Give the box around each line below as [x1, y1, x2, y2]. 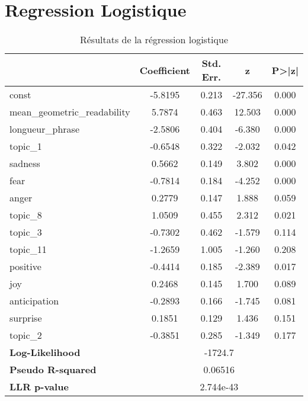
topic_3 [9, 225, 42, 239]
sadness [9, 156, 40, 171]
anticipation [9, 294, 59, 308]
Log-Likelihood [9, 345, 81, 360]
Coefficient [139, 63, 191, 77]
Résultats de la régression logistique [79, 33, 229, 47]
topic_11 [9, 242, 47, 256]
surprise [9, 311, 42, 325]
